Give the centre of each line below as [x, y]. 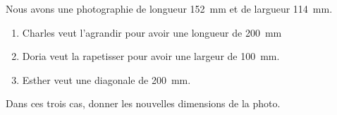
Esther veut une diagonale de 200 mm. [106, 79]
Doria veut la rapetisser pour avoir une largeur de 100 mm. [151, 56]
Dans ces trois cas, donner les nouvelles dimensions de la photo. [143, 103]
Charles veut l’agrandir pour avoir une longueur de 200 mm [152, 32]
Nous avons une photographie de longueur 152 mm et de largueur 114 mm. [169, 8]
